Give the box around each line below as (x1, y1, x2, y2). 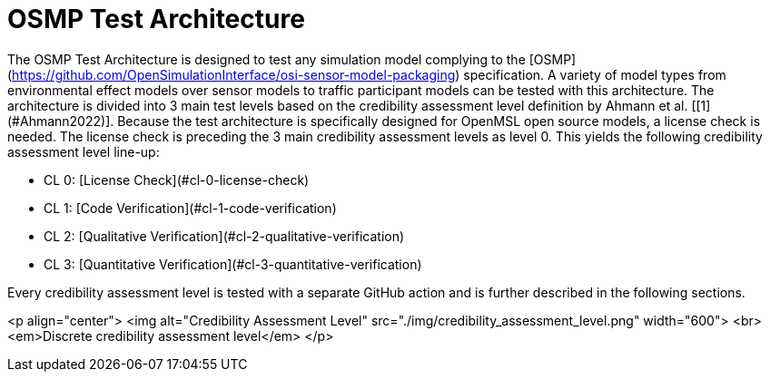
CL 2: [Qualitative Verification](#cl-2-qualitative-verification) (44, 228, 405, 244)
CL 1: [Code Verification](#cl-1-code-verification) (44, 199, 337, 216)
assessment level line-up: (7, 143, 160, 160)
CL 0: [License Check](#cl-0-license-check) (44, 171, 310, 188)
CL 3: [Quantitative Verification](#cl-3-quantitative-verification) (44, 256, 422, 272)
